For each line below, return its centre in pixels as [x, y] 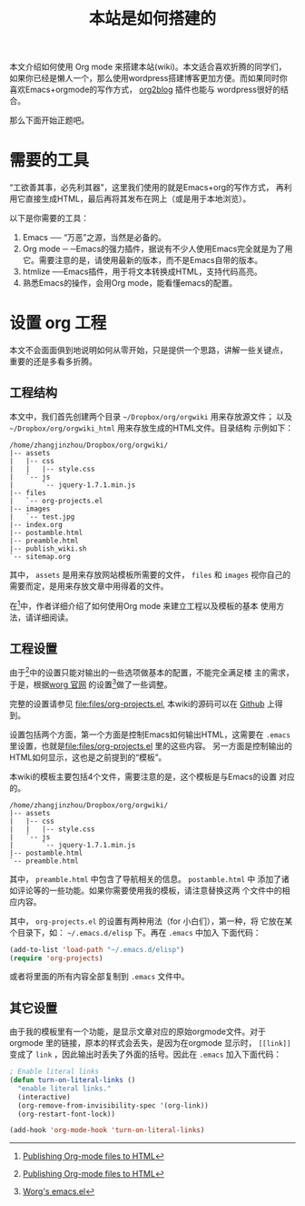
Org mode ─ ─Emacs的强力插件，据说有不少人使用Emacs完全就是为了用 [157, 249]
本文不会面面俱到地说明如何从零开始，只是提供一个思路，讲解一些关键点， [148, 350]
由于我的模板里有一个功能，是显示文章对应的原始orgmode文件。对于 [138, 1032]
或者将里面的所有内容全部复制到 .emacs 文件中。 [99, 977]
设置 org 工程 [58, 323]
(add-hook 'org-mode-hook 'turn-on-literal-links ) [107, 1130]
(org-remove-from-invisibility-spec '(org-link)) [113, 1105]
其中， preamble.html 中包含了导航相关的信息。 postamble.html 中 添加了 [145, 878]
